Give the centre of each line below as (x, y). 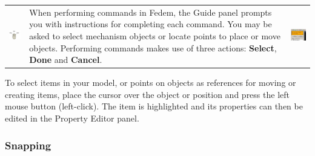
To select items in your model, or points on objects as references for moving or (151, 83)
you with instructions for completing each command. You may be (151, 24)
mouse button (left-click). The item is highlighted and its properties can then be (154, 106)
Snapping (28, 145)
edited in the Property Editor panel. (72, 118)
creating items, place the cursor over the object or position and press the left (147, 94)
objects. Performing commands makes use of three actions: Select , (153, 47)
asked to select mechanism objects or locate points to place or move (155, 35)
